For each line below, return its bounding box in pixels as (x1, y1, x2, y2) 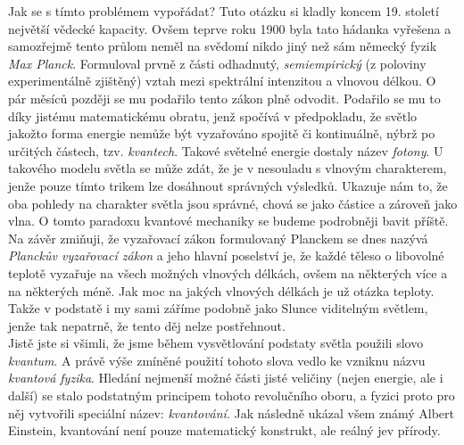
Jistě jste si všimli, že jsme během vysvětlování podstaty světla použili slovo (8, 334, 424, 352)
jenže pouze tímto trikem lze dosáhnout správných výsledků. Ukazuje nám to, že (8, 176, 448, 194)
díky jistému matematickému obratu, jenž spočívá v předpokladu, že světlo (8, 106, 418, 125)
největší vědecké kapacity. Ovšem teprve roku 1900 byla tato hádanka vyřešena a (8, 19, 452, 37)
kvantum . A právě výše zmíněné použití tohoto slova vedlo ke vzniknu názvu (8, 350, 426, 369)
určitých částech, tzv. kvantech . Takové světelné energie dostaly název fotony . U (8, 141, 443, 160)
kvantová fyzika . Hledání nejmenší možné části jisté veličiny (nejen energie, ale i (8, 368, 443, 387)
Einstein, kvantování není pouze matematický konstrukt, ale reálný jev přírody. (8, 421, 441, 440)
